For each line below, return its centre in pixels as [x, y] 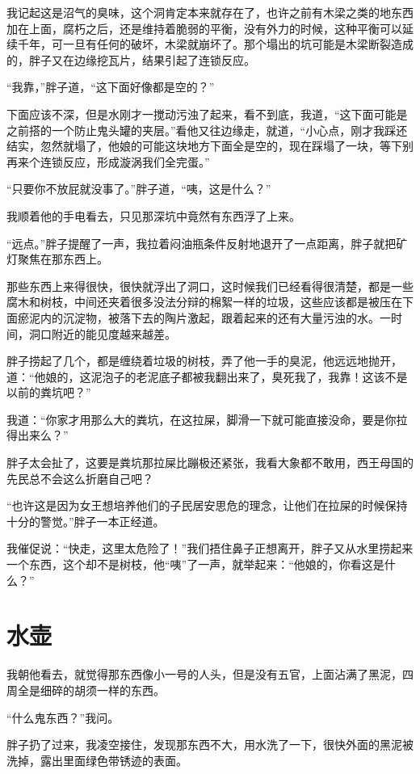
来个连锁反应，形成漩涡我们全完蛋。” [113, 161]
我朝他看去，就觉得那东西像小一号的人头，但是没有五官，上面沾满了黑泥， [204, 674]
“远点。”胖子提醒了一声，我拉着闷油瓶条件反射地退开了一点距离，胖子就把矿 [207, 243]
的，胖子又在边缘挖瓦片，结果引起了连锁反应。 [131, 59]
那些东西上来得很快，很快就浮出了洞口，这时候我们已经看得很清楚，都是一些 [210, 286]
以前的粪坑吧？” [49, 392]
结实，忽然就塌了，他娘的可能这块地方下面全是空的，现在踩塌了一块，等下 [204, 146]
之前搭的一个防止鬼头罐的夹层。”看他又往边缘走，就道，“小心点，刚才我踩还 [207, 130]
